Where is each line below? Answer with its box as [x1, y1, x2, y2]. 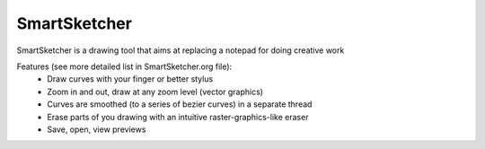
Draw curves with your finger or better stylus [47, 74, 214, 84]
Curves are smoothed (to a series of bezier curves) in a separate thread [47, 99, 313, 110]
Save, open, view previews [47, 124, 146, 135]
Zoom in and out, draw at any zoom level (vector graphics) [47, 86, 264, 97]
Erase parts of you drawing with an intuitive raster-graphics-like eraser [47, 111, 309, 122]
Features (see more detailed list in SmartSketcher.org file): [16, 61, 233, 72]
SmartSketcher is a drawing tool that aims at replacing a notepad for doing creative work [16, 45, 345, 56]
